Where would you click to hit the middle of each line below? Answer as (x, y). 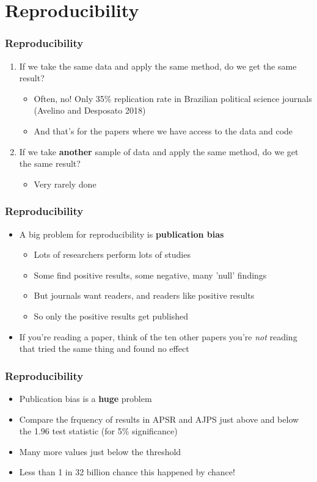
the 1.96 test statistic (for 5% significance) (98, 431)
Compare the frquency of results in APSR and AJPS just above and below (159, 419)
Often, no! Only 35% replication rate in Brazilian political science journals (173, 98)
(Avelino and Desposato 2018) (90, 110)
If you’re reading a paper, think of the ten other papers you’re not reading (158, 336)
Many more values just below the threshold (100, 451)
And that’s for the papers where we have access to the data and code (163, 130)
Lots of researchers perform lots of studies (112, 254)
